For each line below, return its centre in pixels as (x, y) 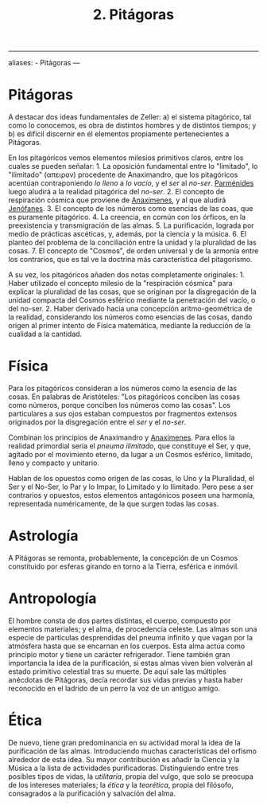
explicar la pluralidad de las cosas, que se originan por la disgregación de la (132, 291)
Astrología (43, 536)
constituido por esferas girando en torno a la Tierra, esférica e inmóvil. (124, 566)
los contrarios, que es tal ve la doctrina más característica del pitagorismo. (130, 260)
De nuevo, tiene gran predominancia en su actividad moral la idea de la (124, 742)
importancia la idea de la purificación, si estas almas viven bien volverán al (130, 663)
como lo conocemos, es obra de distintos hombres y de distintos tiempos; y (132, 126)
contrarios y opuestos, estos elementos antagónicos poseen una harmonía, (132, 495)
